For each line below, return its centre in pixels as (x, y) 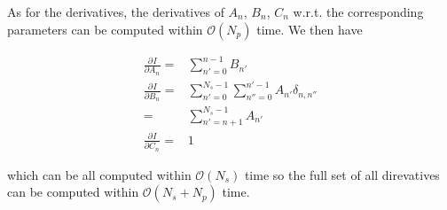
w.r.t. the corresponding (358, 12)
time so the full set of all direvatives (342, 174)
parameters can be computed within (105, 29)
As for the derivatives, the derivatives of (116, 12)
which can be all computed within (99, 174)
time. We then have (310, 29)
